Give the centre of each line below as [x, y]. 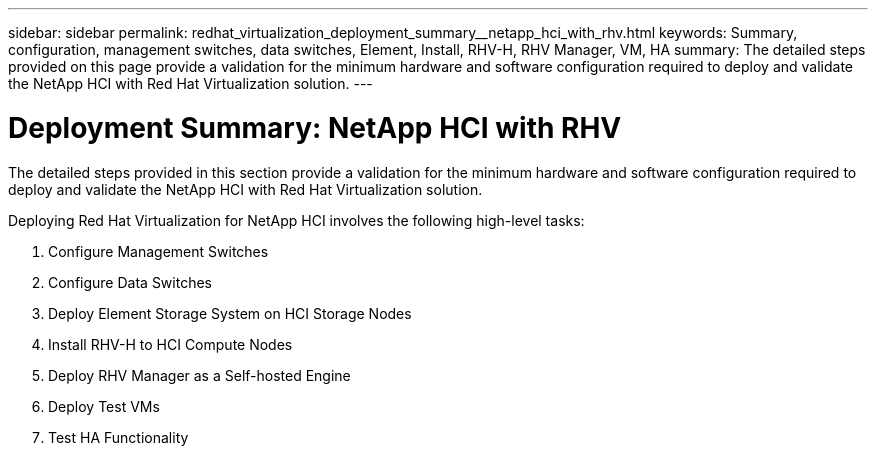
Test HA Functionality [118, 437]
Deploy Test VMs [104, 406]
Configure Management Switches [158, 251]
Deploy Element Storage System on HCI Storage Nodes [230, 313]
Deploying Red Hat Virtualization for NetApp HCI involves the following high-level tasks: [296, 220]
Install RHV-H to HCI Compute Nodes [170, 344]
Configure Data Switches [130, 282]
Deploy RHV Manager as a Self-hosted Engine [199, 375]
